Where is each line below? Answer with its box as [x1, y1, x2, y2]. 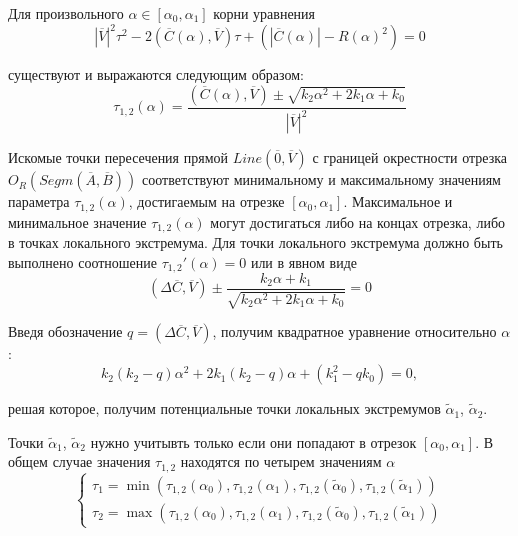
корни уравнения [213, 3, 316, 23]
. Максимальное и [343, 191, 453, 212]
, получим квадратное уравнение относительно [212, 321, 497, 342]
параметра [8, 191, 70, 212]
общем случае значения [8, 451, 151, 472]
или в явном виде [250, 251, 358, 272]
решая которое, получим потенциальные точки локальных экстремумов [8, 398, 441, 419]
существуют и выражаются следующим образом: [8, 64, 304, 85]
